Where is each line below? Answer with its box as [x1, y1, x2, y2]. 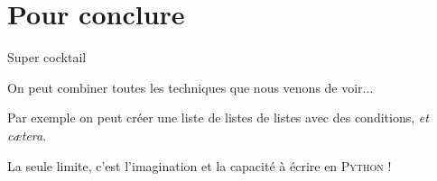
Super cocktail [7, 48, 87, 67]
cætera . [7, 125, 47, 144]
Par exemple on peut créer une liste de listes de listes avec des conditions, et [7, 108, 429, 127]
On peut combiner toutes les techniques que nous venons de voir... [7, 77, 374, 96]
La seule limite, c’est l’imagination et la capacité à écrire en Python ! [7, 156, 392, 175]
